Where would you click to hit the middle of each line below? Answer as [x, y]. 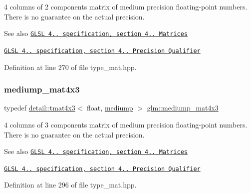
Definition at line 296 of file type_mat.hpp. [70, 185]
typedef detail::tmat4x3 [40, 108]
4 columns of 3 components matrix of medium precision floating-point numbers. [126, 124]
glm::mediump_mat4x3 [183, 108]
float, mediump [110, 108]
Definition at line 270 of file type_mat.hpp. [70, 67]
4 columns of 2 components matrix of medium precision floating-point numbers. [126, 6]
